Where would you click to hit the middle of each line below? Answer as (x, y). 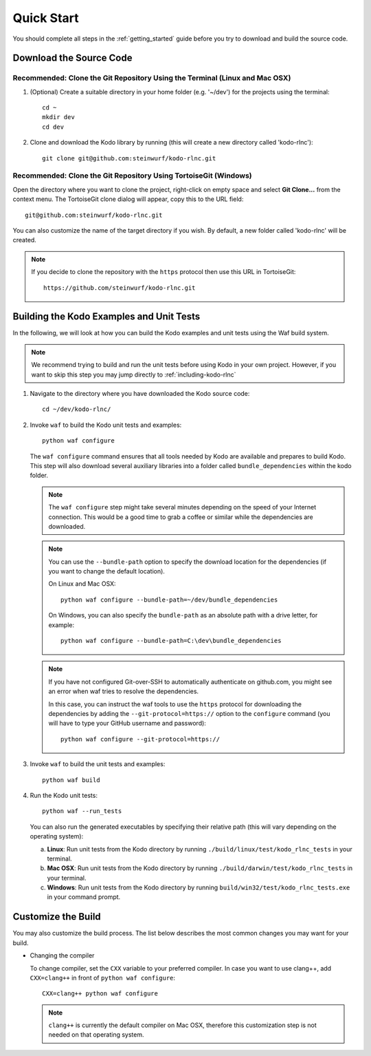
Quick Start (46, 18)
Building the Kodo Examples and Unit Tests (106, 317)
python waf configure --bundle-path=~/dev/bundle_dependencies (169, 600)
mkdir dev (58, 117)
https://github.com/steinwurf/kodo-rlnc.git (120, 288)
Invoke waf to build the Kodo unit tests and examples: (106, 425)
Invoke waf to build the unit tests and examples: (98, 764)
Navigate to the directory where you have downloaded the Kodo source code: (140, 393)
